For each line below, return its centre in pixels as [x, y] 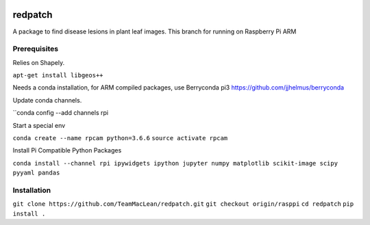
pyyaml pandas [36, 173]
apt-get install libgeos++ [58, 76]
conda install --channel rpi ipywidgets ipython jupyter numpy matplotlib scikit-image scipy [175, 163]
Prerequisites [35, 49]
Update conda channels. [47, 100]
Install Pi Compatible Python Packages [67, 150]
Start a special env [39, 125]
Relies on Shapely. [39, 62]
